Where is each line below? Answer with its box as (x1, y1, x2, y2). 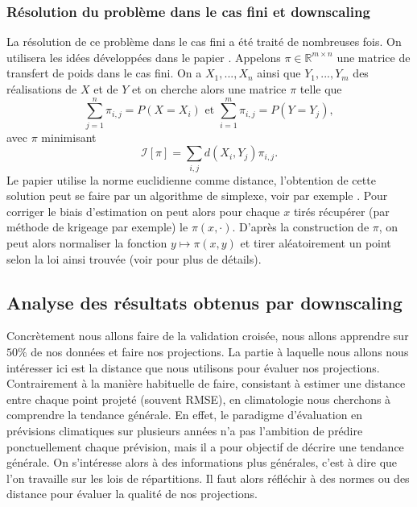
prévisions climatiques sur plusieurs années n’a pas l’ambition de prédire (6, 422, 363, 438)
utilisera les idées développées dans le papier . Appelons (6, 48, 281, 65)
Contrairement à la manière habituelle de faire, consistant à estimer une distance (6, 375, 406, 392)
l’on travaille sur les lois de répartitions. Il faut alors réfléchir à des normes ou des (6, 469, 410, 486)
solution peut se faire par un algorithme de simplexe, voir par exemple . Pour (6, 187, 388, 204)
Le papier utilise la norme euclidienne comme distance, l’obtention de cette (6, 171, 376, 188)
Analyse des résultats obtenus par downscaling (6, 289, 403, 314)
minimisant (41, 128, 97, 145)
